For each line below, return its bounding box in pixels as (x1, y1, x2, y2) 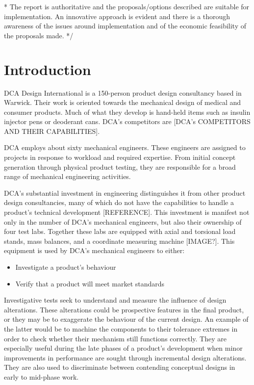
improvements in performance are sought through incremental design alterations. (4, 352, 247, 362)
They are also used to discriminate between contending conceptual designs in (4, 362, 235, 372)
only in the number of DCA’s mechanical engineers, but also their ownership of (4, 216, 242, 227)
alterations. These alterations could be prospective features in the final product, (4, 304, 244, 314)
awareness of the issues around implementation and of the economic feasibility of (4, 21, 247, 31)
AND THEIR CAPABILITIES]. (4, 126, 100, 136)
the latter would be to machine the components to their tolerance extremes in (4, 323, 238, 334)
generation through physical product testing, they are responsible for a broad (4, 161, 236, 172)
